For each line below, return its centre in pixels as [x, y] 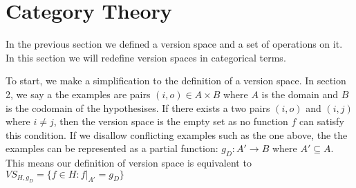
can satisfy [322, 121]
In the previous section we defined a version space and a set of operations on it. [174, 44]
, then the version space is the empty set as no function [171, 121]
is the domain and [300, 94]
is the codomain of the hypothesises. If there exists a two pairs [138, 107]
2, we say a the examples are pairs [78, 94]
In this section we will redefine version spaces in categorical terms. [146, 57]
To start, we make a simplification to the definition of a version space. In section [176, 81]
